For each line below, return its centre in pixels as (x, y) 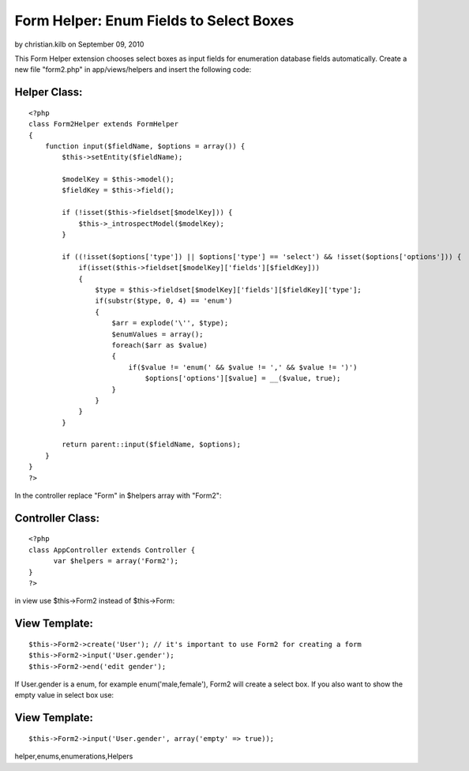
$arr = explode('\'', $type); (170, 323)
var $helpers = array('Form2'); (116, 561)
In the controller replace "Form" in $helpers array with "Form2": (118, 496)
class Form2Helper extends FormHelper (104, 124)
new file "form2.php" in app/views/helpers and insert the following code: (133, 70)
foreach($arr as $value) (160, 345)
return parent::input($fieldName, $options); (151, 445)
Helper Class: (49, 92)
